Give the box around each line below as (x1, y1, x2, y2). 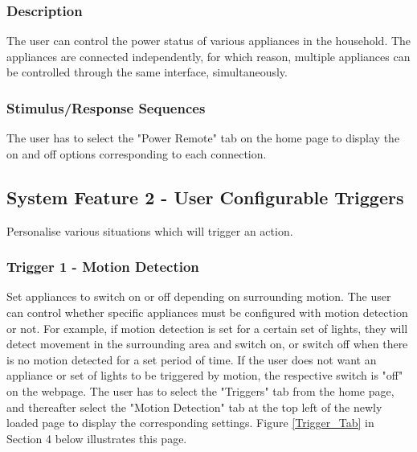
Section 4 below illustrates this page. (6, 429, 187, 446)
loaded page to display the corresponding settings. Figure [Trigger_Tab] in (6, 414, 374, 431)
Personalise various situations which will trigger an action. (6, 222, 293, 239)
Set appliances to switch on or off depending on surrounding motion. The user (6, 288, 391, 305)
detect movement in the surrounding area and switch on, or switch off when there (6, 335, 408, 352)
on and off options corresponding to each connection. (6, 145, 267, 162)
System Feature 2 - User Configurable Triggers (6, 184, 404, 209)
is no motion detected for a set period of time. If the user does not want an (6, 351, 377, 368)
